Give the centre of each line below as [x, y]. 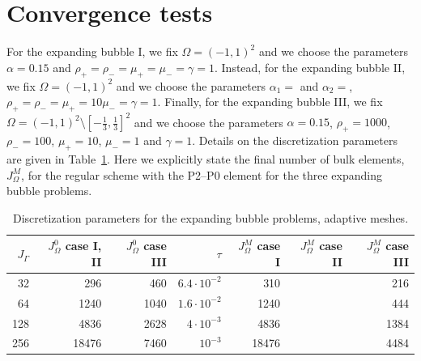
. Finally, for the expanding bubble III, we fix [270, 102]
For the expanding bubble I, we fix [92, 51]
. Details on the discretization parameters [295, 140]
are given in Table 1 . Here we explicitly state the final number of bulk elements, [206, 159]
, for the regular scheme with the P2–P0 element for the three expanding [202, 174]
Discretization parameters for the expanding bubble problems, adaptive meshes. [210, 217]
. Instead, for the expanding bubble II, [310, 67]
